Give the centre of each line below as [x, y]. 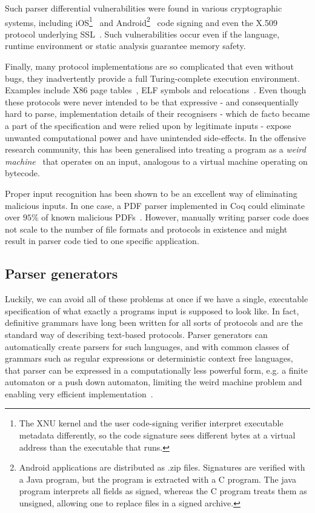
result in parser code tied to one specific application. [102, 241]
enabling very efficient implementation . [79, 393]
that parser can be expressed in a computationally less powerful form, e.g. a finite [156, 370]
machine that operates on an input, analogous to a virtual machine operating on [156, 161]
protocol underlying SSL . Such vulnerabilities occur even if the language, [142, 34]
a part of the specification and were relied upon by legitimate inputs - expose [148, 125]
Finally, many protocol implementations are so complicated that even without [149, 66]
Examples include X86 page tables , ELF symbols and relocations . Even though [156, 90]
